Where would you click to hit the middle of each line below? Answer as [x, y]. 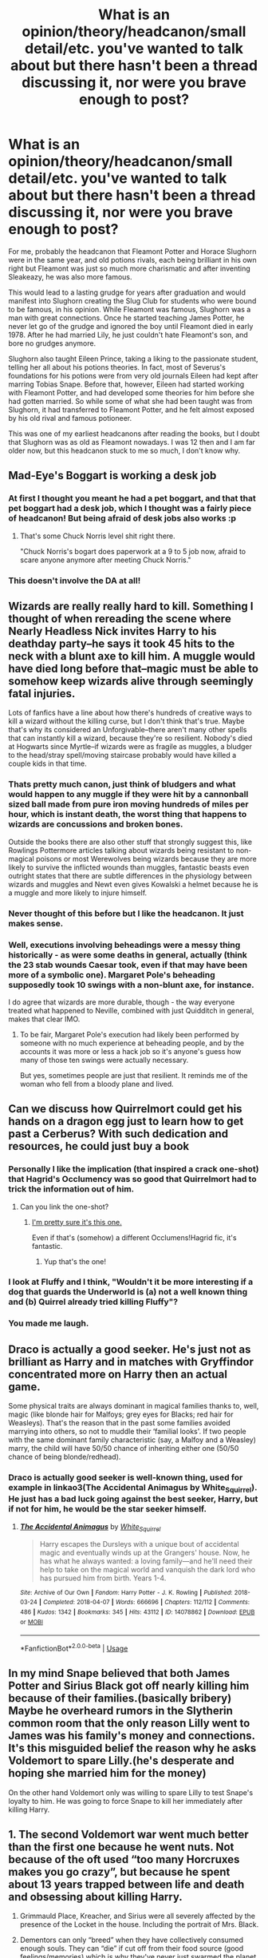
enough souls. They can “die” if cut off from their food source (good [132, 1948]
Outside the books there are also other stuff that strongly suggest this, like [130, 842]
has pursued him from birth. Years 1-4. [103, 1578]
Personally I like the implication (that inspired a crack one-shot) [134, 1169]
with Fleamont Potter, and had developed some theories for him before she [132, 392]
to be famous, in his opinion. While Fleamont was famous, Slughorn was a [130, 309]
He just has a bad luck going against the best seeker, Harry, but [133, 1499]
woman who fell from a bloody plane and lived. [97, 1084]
